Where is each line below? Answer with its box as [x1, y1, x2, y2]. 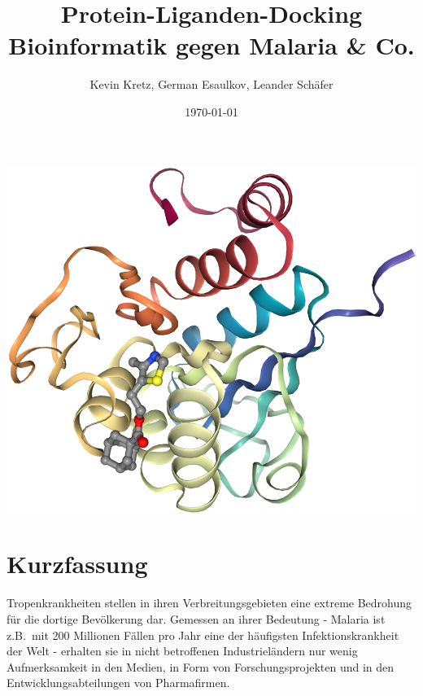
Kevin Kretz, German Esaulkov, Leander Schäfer [89, 76, 334, 93]
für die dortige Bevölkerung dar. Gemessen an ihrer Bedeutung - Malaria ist [7, 610, 386, 627]
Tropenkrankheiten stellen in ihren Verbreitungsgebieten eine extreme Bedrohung [7, 594, 412, 611]
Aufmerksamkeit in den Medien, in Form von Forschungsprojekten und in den [7, 658, 395, 675]
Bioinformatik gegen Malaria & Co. [8, 28, 415, 62]
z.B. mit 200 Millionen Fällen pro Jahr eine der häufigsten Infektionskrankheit [7, 626, 399, 643]
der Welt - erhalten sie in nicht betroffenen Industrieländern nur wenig [7, 642, 358, 659]
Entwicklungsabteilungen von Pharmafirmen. [7, 674, 230, 691]
